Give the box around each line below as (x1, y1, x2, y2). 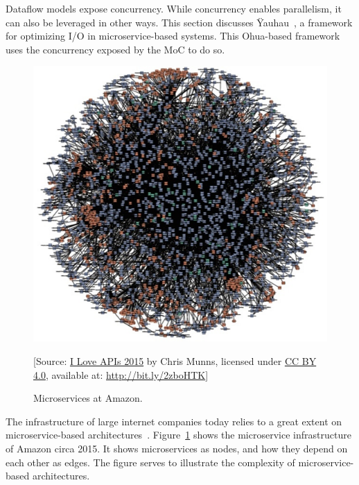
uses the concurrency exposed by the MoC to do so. (6, 42, 225, 56)
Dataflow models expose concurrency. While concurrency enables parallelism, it (6, 1, 342, 15)
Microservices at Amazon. (33, 391, 143, 405)
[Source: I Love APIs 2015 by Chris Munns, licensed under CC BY (33, 354, 317, 368)
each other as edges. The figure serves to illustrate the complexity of (6, 454, 295, 469)
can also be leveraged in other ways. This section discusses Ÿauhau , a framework (6, 15, 353, 29)
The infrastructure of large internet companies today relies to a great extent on (6, 414, 342, 428)
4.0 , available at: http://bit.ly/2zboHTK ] (33, 367, 209, 382)
